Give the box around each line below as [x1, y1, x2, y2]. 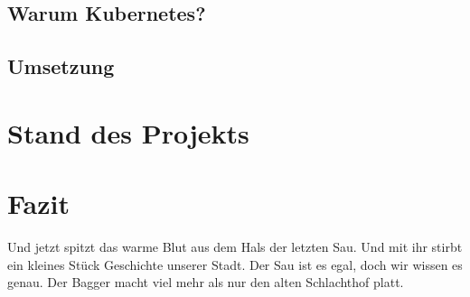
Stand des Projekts [7, 114, 249, 151]
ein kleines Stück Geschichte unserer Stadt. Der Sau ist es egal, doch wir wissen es [7, 255, 463, 274]
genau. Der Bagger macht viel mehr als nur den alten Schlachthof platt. [7, 273, 404, 292]
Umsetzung [7, 52, 115, 80]
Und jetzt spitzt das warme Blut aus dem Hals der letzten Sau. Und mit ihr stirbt [7, 237, 463, 256]
